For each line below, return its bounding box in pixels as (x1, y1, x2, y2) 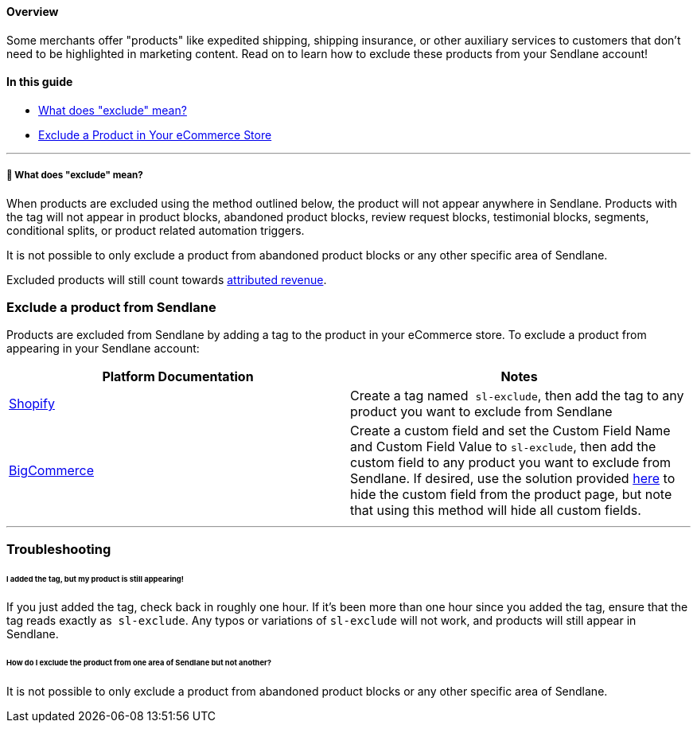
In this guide (6, 75, 73, 89)
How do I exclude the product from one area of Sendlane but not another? (6, 658, 272, 668)
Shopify (9, 396, 55, 412)
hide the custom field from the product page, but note (350, 486, 672, 503)
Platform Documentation (102, 368, 254, 385)
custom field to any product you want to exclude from (350, 454, 672, 471)
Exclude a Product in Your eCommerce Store (38, 127, 272, 142)
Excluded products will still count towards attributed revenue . (6, 272, 327, 287)
